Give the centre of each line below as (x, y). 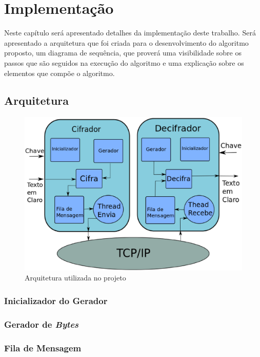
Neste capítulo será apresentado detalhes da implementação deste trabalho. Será (130, 33)
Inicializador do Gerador (56, 300)
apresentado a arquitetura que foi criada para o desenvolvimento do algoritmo (126, 42)
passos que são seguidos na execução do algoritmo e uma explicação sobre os (124, 62)
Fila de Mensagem (43, 347)
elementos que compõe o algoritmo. (59, 73)
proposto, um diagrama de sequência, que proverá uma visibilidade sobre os (123, 53)
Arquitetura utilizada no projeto (75, 278)
